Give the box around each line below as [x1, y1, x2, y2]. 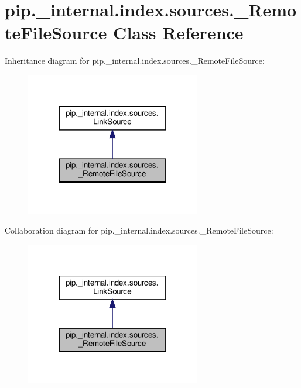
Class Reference [113, 20, 244, 44]
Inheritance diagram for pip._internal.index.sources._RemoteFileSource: [5, 54, 265, 67]
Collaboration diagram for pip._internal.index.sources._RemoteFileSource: [5, 224, 273, 236]
